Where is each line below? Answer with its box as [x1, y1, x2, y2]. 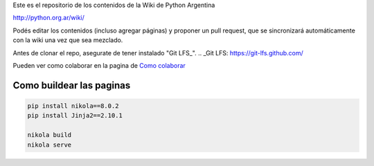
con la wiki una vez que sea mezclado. [12, 36, 123, 44]
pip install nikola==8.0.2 [27, 102, 119, 110]
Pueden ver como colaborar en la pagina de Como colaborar [12, 61, 186, 69]
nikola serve [27, 140, 72, 149]
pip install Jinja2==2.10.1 [27, 111, 123, 120]
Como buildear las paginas [12, 80, 131, 91]
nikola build [27, 131, 72, 139]
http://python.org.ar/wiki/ [12, 14, 84, 22]
